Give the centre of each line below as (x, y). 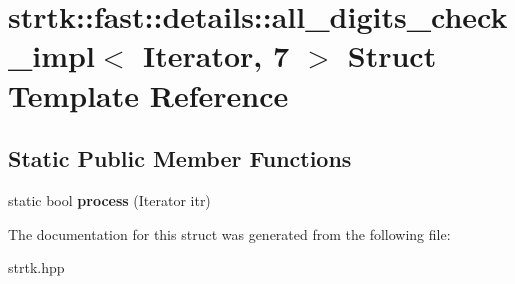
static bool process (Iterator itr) (109, 199)
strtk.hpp (36, 267)
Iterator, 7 (216, 55)
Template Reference (148, 94)
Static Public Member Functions (180, 158)
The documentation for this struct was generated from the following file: (229, 233)
